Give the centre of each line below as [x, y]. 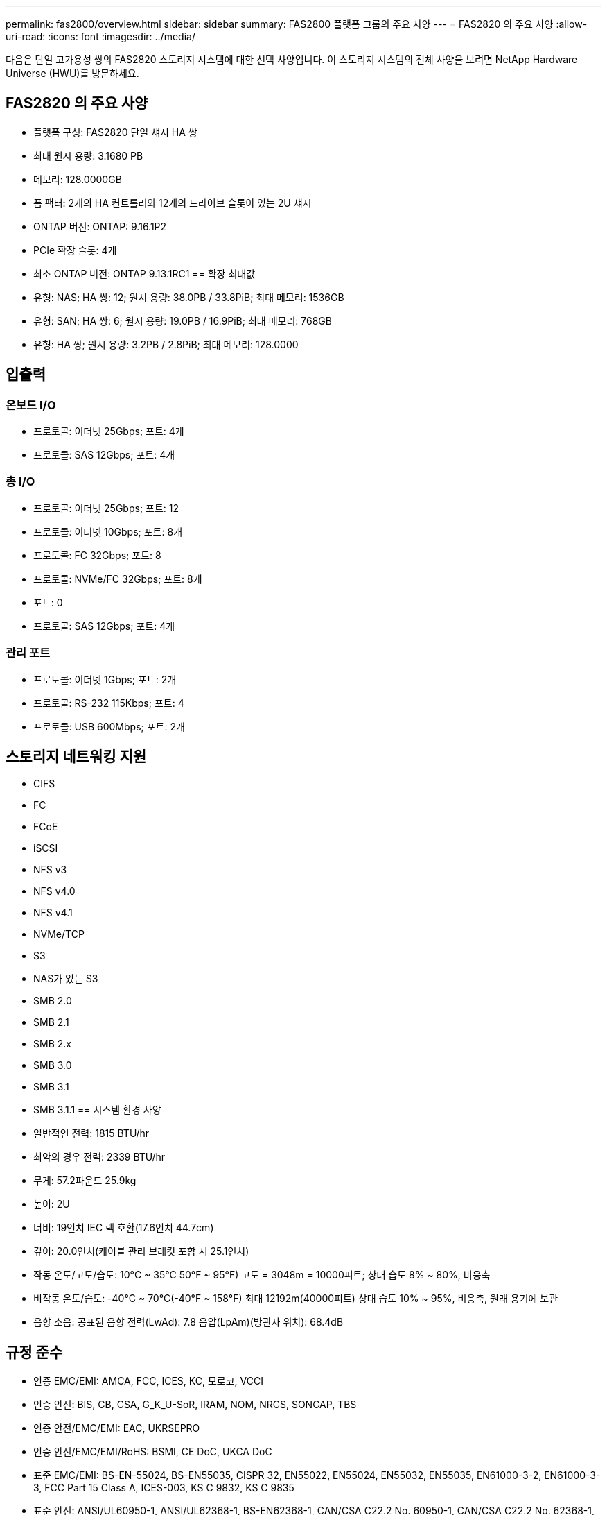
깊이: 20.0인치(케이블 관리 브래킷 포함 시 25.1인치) [141, 1251]
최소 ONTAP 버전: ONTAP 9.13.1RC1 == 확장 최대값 [144, 273]
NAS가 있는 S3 [66, 979]
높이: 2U [52, 1204]
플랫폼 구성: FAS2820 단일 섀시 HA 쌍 [115, 132]
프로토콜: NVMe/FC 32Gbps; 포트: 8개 [118, 579]
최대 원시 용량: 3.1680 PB [88, 155]
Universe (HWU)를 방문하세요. [72, 73]
